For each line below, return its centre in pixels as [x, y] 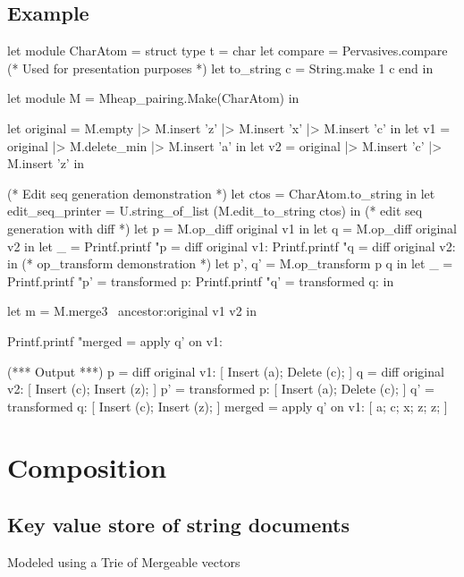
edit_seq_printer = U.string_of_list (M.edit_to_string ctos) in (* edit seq [215, 211]
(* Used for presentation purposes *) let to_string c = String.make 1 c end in [220, 68]
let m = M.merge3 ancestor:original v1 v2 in [132, 311]
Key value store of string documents [178, 525]
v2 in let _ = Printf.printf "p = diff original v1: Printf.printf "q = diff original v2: [232, 246]
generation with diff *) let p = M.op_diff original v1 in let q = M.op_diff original [232, 228]
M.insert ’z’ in [46, 163]
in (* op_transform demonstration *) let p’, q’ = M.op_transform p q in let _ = [230, 263]
